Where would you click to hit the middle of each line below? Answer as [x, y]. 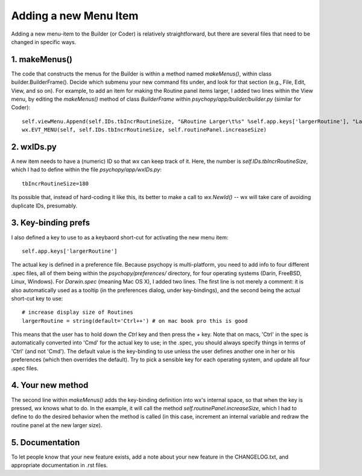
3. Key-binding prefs [51, 223]
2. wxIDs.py [34, 147]
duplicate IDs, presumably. [44, 206]
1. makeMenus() [42, 59]
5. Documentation [46, 443]
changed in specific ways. [44, 42]
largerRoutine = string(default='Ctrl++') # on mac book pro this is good [135, 321]
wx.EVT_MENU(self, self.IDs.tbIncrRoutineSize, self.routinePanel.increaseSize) [144, 130]
